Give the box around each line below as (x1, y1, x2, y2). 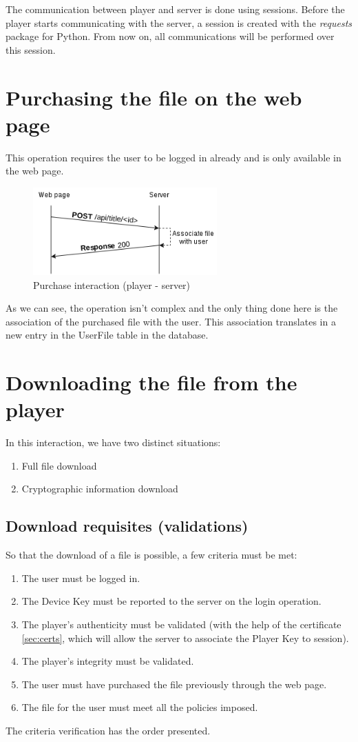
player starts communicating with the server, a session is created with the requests (6, 15, 352, 30)
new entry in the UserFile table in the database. (6, 328, 209, 342)
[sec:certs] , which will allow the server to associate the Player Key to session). (21, 630, 349, 645)
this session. (6, 42, 56, 57)
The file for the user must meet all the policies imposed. (21, 700, 258, 714)
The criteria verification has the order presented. (6, 723, 211, 738)
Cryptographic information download (21, 481, 178, 496)
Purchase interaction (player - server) (33, 277, 191, 292)
